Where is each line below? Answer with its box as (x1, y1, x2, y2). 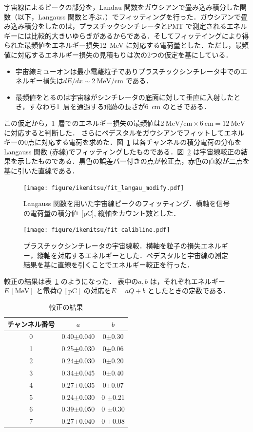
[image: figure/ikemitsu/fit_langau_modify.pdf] (23, 184, 184, 191)
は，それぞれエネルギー (150, 276, 225, 286)
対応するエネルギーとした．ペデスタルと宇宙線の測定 (57, 250, 228, 260)
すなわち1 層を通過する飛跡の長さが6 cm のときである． (29, 101, 211, 112)
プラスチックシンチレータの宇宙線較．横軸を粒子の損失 (23, 241, 201, 250)
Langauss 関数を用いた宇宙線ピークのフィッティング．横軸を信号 (23, 198, 230, 208)
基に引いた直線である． (4, 165, 79, 175)
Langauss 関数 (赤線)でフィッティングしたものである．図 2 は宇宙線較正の (4, 146, 241, 156)
